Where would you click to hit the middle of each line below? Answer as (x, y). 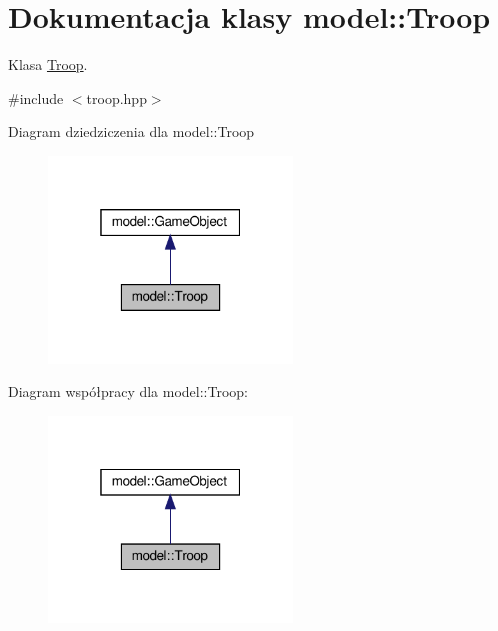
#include (36, 97)
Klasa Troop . (48, 64)
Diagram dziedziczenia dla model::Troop (131, 131)
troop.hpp (116, 97)
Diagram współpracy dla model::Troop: (128, 391)
